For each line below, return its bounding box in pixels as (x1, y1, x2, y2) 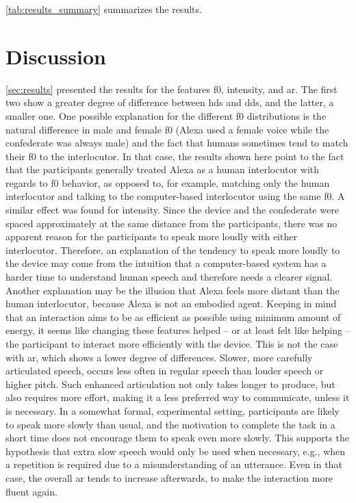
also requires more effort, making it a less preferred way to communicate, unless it (5, 390, 350, 404)
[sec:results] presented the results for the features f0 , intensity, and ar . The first (5, 81, 338, 96)
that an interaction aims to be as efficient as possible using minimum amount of (5, 309, 341, 324)
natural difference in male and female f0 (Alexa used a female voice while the (5, 122, 329, 136)
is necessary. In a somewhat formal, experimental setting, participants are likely (5, 403, 340, 417)
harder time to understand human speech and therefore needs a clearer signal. (5, 270, 333, 284)
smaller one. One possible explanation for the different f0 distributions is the (5, 108, 327, 122)
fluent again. (5, 484, 58, 498)
